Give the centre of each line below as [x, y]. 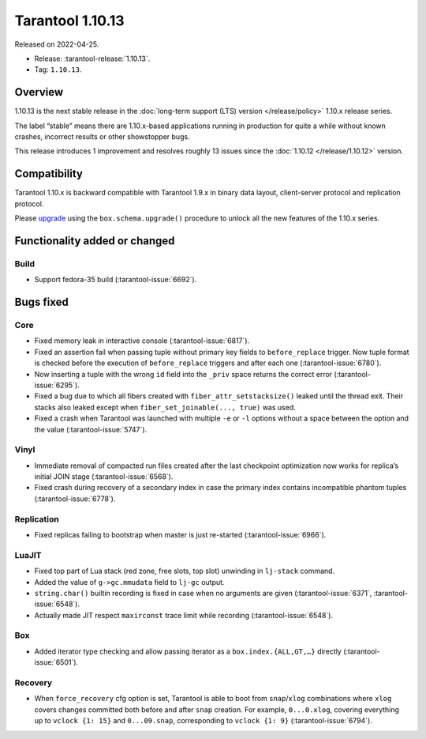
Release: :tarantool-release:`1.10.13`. [92, 58]
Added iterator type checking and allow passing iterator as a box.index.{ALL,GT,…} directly [188, 651]
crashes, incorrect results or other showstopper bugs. [102, 137]
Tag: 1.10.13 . [58, 70]
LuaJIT [28, 555]
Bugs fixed [41, 302]
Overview [39, 92]
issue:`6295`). [57, 385]
